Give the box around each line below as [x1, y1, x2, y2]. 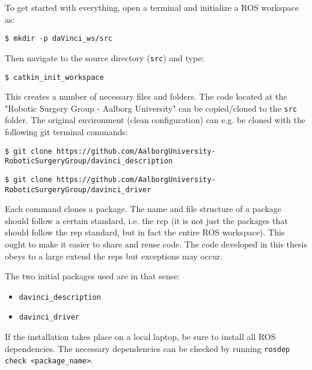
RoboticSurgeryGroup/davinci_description [5, 157, 173, 166]
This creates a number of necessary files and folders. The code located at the [5, 90, 287, 103]
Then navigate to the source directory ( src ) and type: [5, 51, 204, 64]
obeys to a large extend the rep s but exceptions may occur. [5, 249, 223, 262]
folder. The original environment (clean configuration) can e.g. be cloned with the [5, 114, 305, 126]
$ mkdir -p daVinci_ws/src [5, 34, 112, 43]
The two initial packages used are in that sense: [5, 270, 180, 282]
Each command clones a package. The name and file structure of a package [5, 202, 282, 215]
